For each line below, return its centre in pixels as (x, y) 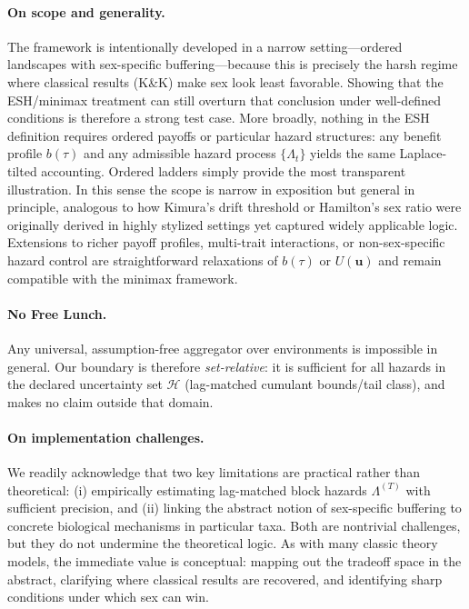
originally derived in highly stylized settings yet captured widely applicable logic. (233, 224)
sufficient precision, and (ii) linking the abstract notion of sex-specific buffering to (234, 508)
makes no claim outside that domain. (110, 401)
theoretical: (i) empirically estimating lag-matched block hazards (187, 489)
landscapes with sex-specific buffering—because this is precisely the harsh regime (233, 64)
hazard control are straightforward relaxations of (143, 260)
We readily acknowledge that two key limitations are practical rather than (214, 472)
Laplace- (423, 153)
